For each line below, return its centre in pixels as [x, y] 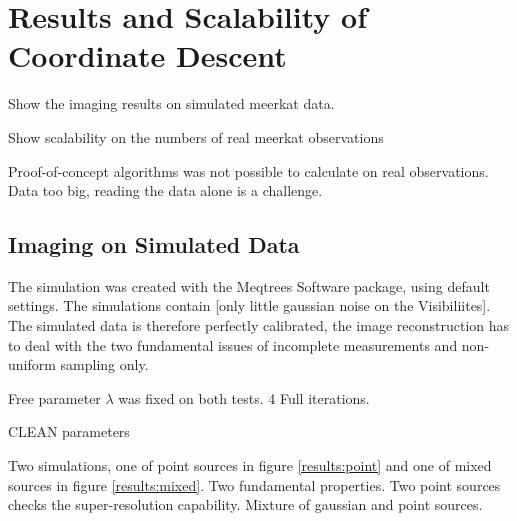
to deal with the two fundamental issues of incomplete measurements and [233, 344]
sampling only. [104, 364]
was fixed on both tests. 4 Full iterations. [244, 397]
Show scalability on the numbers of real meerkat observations [196, 136]
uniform [32, 364]
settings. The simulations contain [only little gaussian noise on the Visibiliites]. [249, 305]
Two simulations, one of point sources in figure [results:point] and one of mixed [250, 465]
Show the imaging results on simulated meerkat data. [171, 103]
